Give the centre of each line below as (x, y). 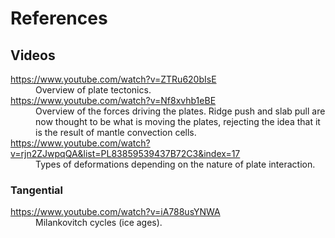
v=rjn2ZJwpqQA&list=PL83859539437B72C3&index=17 (125, 153)
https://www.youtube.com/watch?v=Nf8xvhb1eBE (113, 100)
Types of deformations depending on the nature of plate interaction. (175, 164)
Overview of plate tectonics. (93, 90)
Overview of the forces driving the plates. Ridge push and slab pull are (180, 111)
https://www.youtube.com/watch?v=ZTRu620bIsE (113, 79)
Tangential (37, 190)
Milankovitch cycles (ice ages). (99, 223)
